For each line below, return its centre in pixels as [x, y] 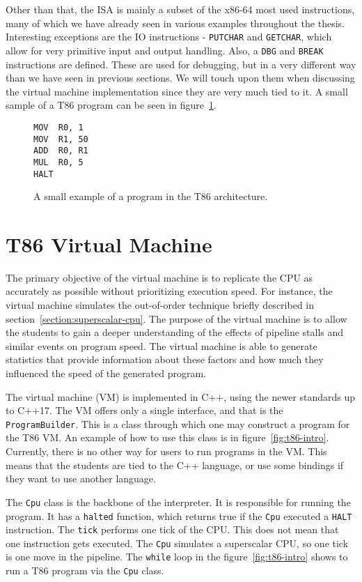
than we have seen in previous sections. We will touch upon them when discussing [180, 78]
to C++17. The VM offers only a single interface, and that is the [144, 410]
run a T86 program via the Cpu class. [85, 570]
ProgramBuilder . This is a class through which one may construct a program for [178, 423]
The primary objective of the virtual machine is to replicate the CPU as [159, 277]
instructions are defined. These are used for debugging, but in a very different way [181, 64]
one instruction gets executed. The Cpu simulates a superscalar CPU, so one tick [177, 543]
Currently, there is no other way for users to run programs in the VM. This [166, 451]
